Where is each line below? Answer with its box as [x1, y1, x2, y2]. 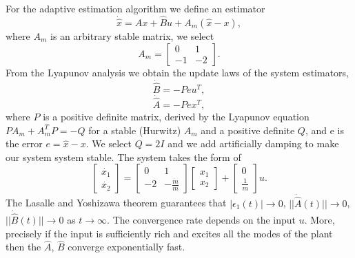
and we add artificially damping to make [168, 136, 339, 151]
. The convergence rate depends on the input [107, 212, 296, 226]
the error [6, 136, 43, 151]
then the [6, 239, 41, 254]
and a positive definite [201, 122, 295, 137]
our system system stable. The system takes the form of [6, 149, 241, 164]
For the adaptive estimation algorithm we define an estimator [6, 1, 265, 15]
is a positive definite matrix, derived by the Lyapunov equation [43, 109, 310, 124]
